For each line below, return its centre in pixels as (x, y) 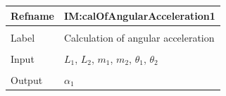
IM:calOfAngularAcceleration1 (139, 15)
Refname (32, 15)
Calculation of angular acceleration (139, 37)
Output (27, 79)
